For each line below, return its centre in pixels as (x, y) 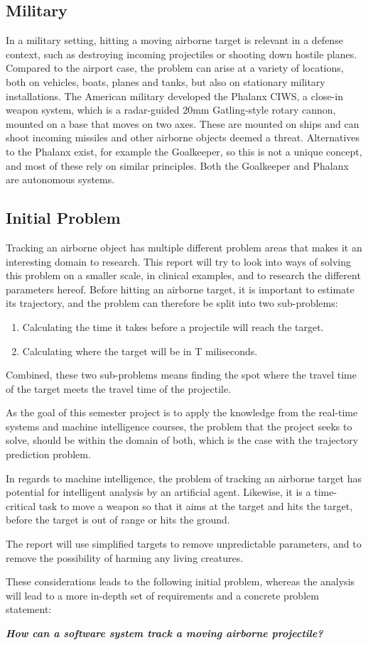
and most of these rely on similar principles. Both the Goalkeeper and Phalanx (177, 165)
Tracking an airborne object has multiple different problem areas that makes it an (184, 247)
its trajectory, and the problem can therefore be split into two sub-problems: (172, 303)
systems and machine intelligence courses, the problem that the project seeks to (179, 426)
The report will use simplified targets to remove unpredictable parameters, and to (184, 544)
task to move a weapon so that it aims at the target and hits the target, (196, 505)
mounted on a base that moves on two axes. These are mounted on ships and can (183, 123)
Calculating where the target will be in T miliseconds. (140, 351)
